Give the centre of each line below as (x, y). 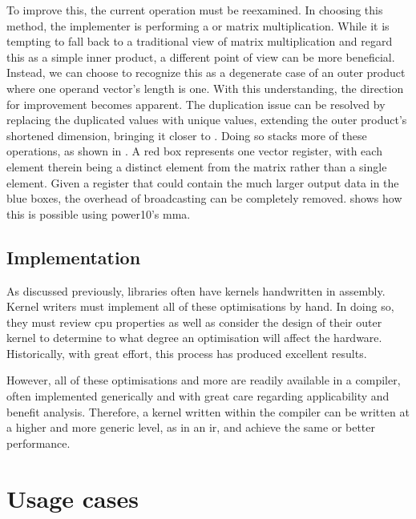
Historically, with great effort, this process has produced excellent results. (187, 353)
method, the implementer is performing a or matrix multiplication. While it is (198, 25)
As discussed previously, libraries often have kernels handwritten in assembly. (196, 290)
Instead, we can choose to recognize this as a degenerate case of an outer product (206, 72)
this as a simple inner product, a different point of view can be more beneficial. (201, 56)
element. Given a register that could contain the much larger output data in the (203, 182)
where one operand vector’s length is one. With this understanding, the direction (205, 88)
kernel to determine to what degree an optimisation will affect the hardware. (194, 338)
